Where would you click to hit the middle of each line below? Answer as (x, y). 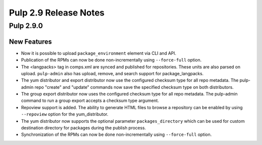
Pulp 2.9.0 (26, 26)
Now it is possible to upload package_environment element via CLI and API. (99, 53)
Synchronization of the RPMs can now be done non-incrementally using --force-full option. (116, 135)
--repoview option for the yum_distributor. (65, 114)
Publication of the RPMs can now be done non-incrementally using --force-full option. (111, 60)
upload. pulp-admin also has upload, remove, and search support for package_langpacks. (112, 73)
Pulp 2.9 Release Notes (57, 13)
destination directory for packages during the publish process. (83, 128)
